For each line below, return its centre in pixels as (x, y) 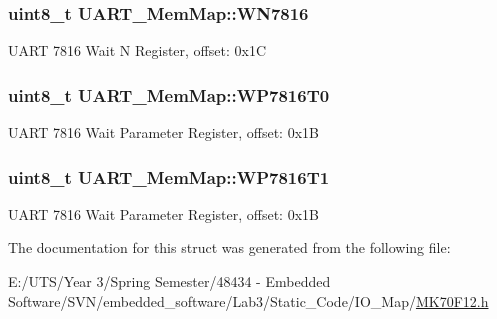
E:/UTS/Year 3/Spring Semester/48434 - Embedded (169, 281)
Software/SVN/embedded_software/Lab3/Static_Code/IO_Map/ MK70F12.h (248, 300)
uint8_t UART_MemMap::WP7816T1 (169, 176)
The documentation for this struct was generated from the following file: (229, 247)
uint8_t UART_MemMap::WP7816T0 (169, 94)
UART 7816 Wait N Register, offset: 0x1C (137, 50)
